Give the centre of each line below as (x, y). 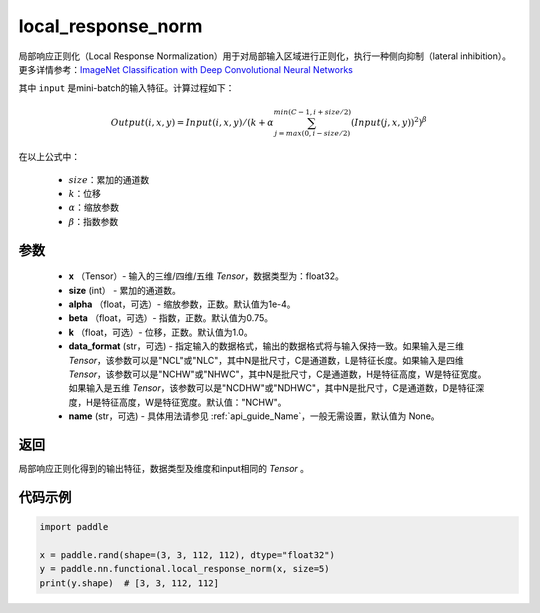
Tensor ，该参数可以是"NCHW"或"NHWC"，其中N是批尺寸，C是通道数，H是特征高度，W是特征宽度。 (277, 374)
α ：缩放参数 (94, 207)
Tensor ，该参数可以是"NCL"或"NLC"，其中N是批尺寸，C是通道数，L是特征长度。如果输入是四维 (266, 360)
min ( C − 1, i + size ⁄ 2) (312, 112)
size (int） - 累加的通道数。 (125, 290)
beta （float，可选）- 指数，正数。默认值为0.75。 (171, 318)
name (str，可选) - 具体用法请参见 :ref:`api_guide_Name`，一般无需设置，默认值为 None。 (254, 416)
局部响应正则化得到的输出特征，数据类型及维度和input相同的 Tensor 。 (164, 469)
